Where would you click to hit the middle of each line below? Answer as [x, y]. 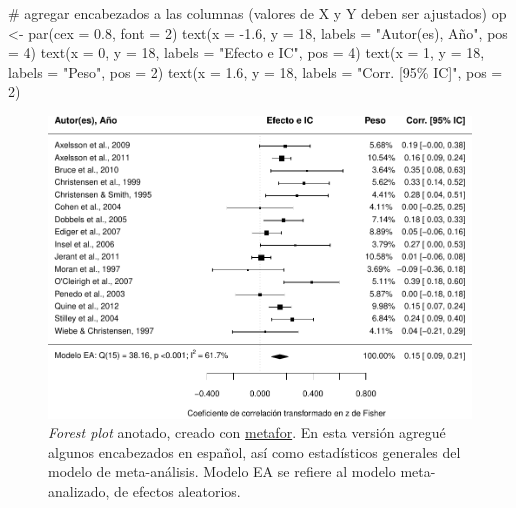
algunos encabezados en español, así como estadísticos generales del [254, 451]
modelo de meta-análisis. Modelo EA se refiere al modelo [222, 471]
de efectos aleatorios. [177, 491]
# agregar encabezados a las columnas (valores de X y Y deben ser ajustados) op [257, 13]
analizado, [79, 491]
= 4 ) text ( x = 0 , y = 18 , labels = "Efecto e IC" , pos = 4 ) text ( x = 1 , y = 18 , [246, 52]
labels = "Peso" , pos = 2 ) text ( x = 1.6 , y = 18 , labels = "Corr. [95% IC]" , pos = [255, 71]
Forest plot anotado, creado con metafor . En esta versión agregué [247, 432]
